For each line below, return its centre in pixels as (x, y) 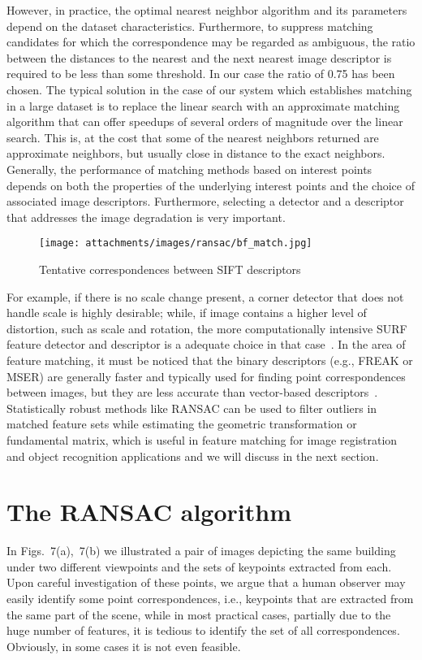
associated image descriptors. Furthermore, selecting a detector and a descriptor (205, 201)
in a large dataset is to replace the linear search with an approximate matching (203, 105)
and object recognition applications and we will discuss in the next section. (193, 456)
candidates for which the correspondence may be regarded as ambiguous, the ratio (211, 42)
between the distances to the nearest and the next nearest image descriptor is (199, 57)
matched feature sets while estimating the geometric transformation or (182, 424)
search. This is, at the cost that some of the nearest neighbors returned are (193, 137)
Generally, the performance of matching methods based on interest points (189, 169)
